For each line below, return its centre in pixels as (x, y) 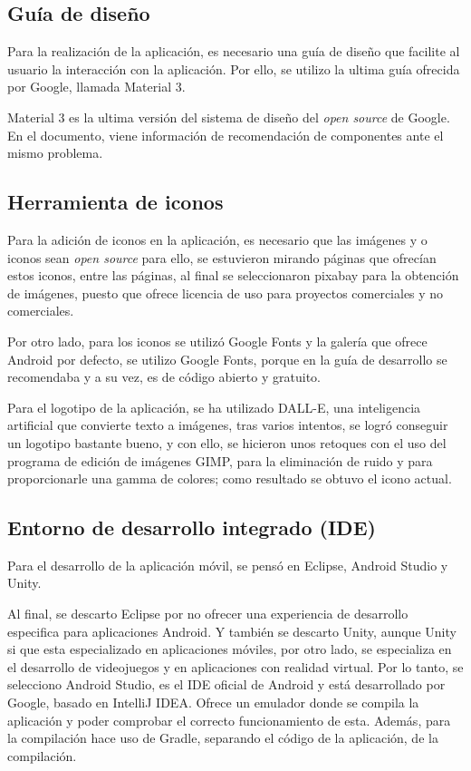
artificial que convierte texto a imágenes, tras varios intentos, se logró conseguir (228, 425)
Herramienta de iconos (115, 202)
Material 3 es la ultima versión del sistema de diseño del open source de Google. (229, 117)
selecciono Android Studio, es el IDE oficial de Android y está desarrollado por (226, 684)
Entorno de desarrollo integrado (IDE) (192, 527)
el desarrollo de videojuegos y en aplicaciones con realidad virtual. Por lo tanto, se (235, 666)
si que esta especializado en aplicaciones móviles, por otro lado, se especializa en (230, 649)
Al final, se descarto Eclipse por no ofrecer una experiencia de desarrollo (208, 614)
